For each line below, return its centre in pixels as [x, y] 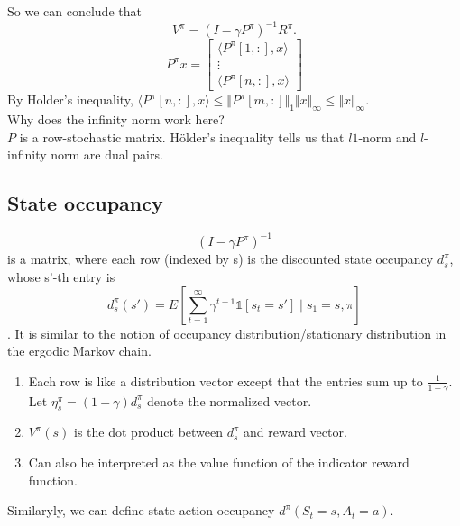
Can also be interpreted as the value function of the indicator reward [219, 463]
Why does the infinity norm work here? [116, 118]
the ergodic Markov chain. [79, 351]
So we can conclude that [74, 11]
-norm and [387, 136]
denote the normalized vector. [230, 400]
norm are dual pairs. [107, 154]
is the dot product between [149, 432]
